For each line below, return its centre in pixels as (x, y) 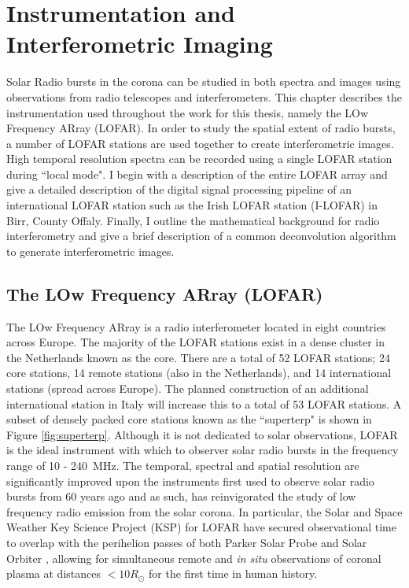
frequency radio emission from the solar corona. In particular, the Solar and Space (204, 511)
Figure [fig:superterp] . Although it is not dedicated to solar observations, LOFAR (202, 434)
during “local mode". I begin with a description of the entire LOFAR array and (197, 174)
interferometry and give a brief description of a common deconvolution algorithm (201, 236)
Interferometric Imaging (140, 44)
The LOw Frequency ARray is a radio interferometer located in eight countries (196, 326)
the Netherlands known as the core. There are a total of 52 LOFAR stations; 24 (198, 357)
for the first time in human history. (233, 573)
